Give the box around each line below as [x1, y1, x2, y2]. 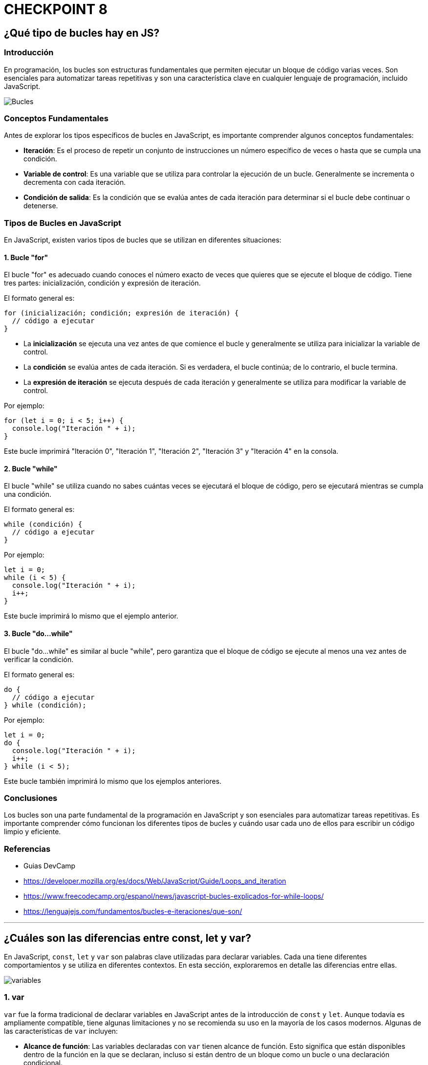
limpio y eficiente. [4, 827, 61, 836]
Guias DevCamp [23, 862, 76, 870]
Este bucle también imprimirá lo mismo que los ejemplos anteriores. [4, 777, 222, 785]
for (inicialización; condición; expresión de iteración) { [4, 309, 239, 317]
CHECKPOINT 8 [4, 1, 107, 18]
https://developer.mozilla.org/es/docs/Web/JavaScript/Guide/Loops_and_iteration [23, 877, 286, 886]
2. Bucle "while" [4, 464, 58, 473]
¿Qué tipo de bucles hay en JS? [4, 26, 160, 39]
